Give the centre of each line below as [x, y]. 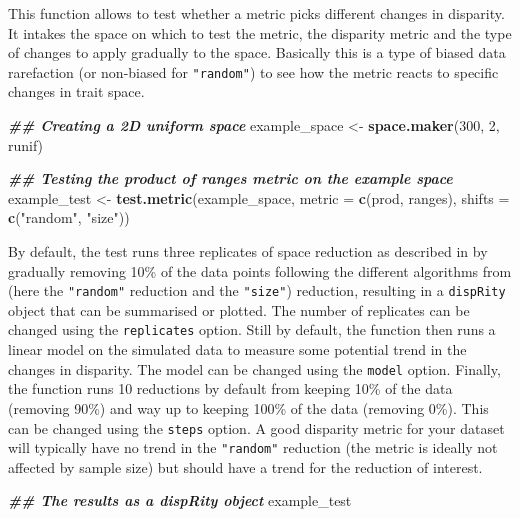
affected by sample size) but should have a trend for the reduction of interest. [245, 466]
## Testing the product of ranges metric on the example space [230, 178]
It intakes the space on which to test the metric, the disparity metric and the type [260, 32]
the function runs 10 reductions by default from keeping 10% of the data [230, 388]
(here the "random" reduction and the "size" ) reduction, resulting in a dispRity [257, 290]
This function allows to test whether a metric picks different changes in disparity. [256, 13]
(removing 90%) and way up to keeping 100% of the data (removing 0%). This [248, 407]
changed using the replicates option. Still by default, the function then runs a [252, 329]
